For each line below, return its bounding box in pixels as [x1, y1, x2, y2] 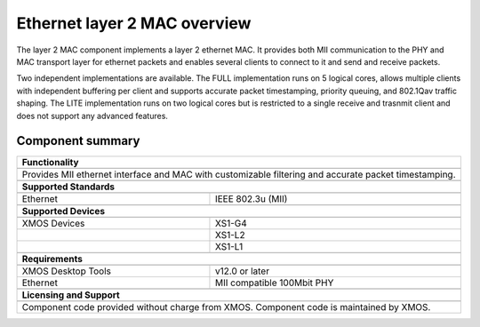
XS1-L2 [214, 229, 245, 242]
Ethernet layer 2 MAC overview [16, 13, 252, 33]
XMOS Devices [21, 218, 85, 230]
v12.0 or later [214, 265, 270, 277]
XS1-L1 [214, 241, 244, 253]
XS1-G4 [214, 218, 248, 230]
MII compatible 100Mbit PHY [214, 276, 334, 289]
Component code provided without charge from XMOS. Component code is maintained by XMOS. [21, 301, 431, 314]
